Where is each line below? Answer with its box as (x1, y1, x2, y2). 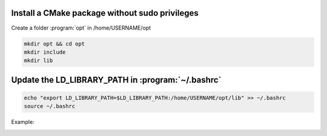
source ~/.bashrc (24, 103, 76, 110)
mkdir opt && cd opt (24, 40, 85, 47)
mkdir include (24, 48, 66, 56)
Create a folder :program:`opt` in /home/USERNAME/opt (11, 24, 151, 31)
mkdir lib (24, 57, 53, 64)
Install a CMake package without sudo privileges (11, 8, 199, 18)
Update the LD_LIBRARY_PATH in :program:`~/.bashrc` (11, 74, 222, 85)
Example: (11, 118, 35, 126)
